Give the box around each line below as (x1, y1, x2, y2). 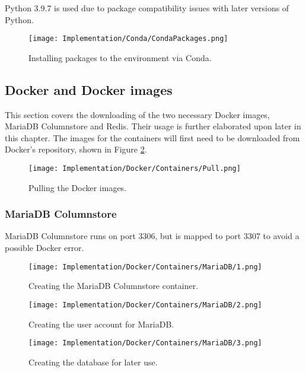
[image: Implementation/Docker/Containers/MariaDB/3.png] (28, 339, 262, 348)
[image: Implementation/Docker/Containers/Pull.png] (28, 164, 241, 173)
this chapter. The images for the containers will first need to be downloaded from (5, 131, 300, 144)
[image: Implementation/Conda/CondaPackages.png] (28, 34, 228, 43)
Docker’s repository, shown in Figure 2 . (5, 143, 147, 155)
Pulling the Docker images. (28, 181, 127, 193)
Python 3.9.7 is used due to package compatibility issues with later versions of (5, 2, 289, 14)
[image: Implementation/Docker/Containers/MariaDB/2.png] (28, 300, 262, 309)
